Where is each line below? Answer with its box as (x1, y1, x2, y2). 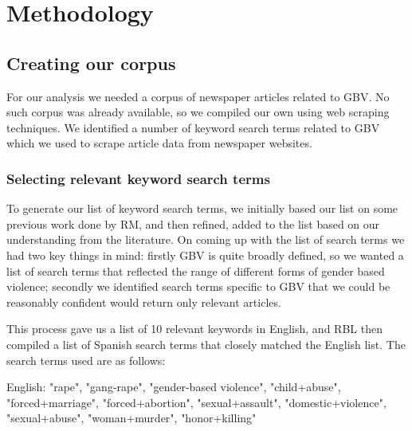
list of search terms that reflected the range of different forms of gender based (6, 262, 385, 279)
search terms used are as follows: (6, 351, 166, 368)
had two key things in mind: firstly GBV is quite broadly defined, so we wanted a (6, 246, 404, 263)
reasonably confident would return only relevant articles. (6, 293, 281, 310)
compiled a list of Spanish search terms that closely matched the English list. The (6, 335, 406, 352)
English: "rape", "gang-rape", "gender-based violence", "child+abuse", (6, 378, 341, 395)
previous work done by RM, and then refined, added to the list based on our (6, 215, 380, 232)
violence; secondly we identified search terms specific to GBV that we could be (6, 278, 390, 295)
